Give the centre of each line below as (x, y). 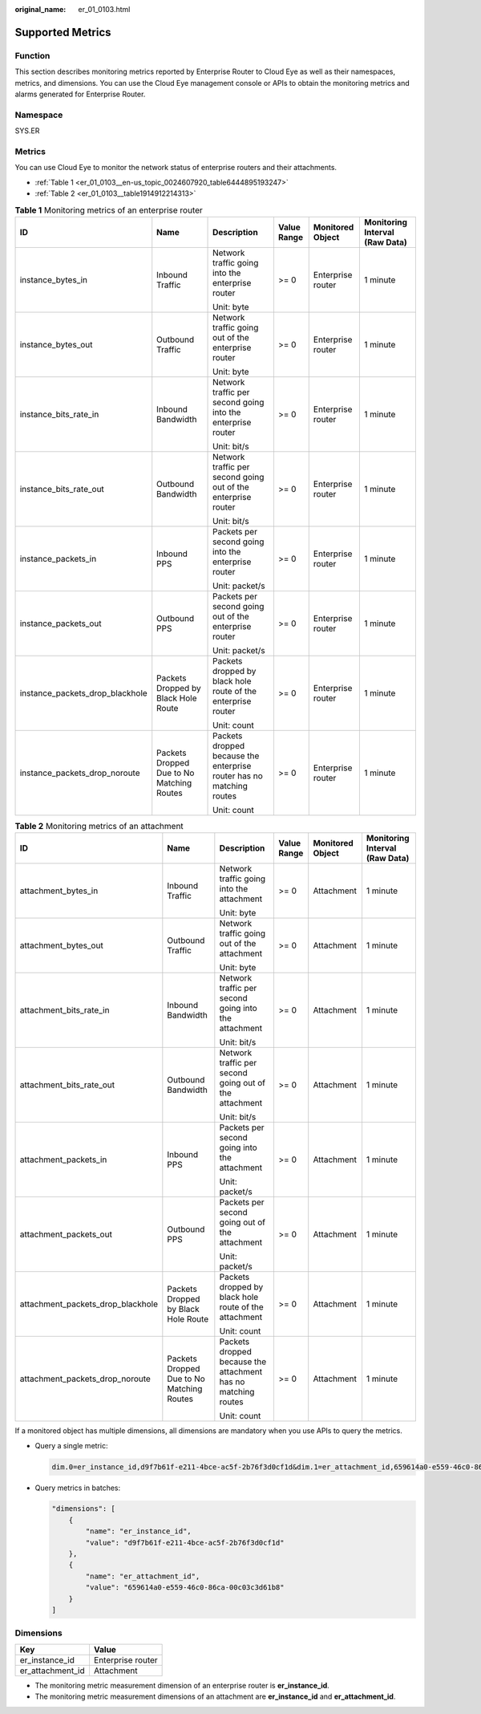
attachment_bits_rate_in (65, 1010)
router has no (238, 776)
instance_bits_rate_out (62, 489)
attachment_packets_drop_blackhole (89, 1304)
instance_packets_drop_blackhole (83, 693)
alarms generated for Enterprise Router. (80, 94)
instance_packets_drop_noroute (80, 773)
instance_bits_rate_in (59, 414)
